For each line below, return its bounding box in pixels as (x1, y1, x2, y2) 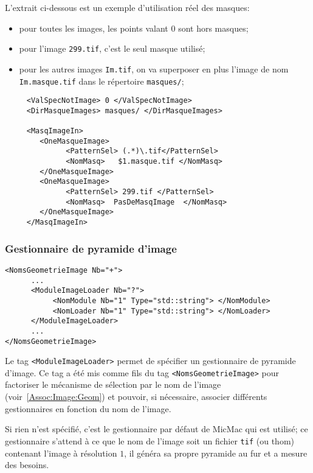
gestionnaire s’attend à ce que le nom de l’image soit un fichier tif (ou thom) (5, 434, 294, 447)
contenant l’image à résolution (5, 446, 117, 459)
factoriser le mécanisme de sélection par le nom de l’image (5, 378, 221, 391)
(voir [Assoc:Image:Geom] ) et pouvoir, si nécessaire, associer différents (5, 390, 267, 403)
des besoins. (5, 458, 49, 471)
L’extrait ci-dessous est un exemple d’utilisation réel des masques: (5, 1, 250, 13)
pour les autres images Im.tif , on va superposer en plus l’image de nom (19, 62, 289, 75)
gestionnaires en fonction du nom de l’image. (5, 402, 171, 415)
